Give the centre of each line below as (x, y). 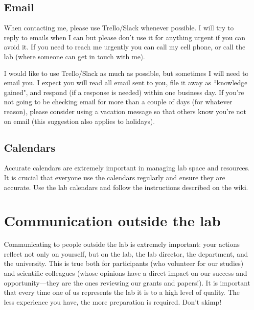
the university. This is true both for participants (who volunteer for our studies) (124, 263)
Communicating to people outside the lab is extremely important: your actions (122, 244)
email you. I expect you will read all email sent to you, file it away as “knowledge (126, 83)
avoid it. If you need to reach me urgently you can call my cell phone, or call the (125, 47)
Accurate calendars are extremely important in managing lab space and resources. (127, 168)
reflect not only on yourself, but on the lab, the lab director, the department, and (126, 253)
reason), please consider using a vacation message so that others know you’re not (125, 111)
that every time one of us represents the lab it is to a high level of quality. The (122, 292)
